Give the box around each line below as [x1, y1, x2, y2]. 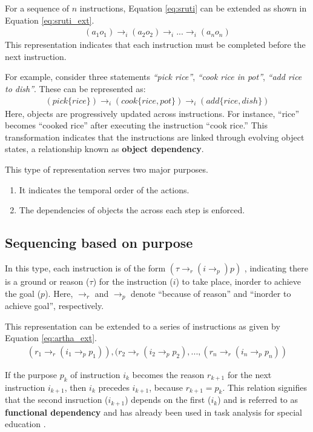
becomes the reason [132, 368, 205, 380]
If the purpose [5, 368, 58, 380]
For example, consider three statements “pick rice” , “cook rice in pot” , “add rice [5, 70, 302, 83]
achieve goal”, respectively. [5, 299, 104, 312]
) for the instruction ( [93, 274, 173, 287]
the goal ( [5, 287, 41, 299]
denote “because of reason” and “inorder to [131, 287, 291, 299]
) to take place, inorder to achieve [176, 274, 301, 287]
